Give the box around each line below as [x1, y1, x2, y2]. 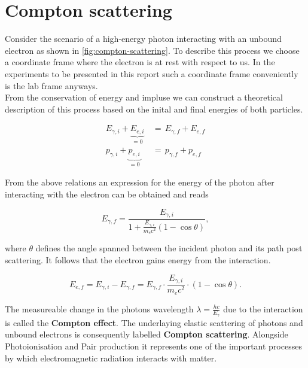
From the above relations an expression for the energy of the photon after [5, 176, 275, 188]
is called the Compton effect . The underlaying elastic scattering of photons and [5, 316, 303, 329]
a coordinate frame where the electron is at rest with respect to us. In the [5, 56, 275, 68]
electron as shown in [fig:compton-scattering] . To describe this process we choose [5, 44, 300, 56]
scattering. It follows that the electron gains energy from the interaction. [5, 254, 271, 266]
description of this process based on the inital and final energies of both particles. [5, 102, 303, 115]
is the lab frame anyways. [5, 79, 98, 92]
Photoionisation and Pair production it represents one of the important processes [5, 340, 302, 352]
